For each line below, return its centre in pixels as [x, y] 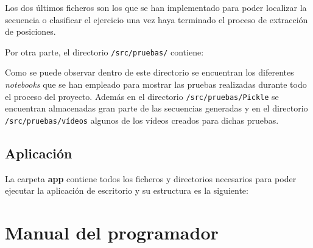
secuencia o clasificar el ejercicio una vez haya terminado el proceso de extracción [156, 19]
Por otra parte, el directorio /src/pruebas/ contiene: [104, 51]
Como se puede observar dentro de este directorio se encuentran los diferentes [149, 72]
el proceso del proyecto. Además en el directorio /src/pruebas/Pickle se [142, 96]
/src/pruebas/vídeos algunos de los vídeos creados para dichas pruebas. [142, 120]
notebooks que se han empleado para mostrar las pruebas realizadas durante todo [156, 84]
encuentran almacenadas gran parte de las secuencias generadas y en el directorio [156, 108]
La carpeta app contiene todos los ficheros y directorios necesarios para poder [151, 178]
